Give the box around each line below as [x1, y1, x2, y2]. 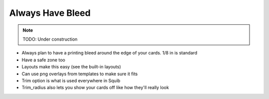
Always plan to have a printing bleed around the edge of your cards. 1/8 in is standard [21, 50, 198, 56]
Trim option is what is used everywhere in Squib [21, 77, 121, 84]
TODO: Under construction [22, 36, 78, 42]
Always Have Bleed [9, 7, 91, 18]
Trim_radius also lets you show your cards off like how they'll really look [21, 85, 169, 91]
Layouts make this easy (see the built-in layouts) [21, 64, 122, 70]
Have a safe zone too [21, 57, 66, 63]
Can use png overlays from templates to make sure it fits [21, 71, 138, 77]
